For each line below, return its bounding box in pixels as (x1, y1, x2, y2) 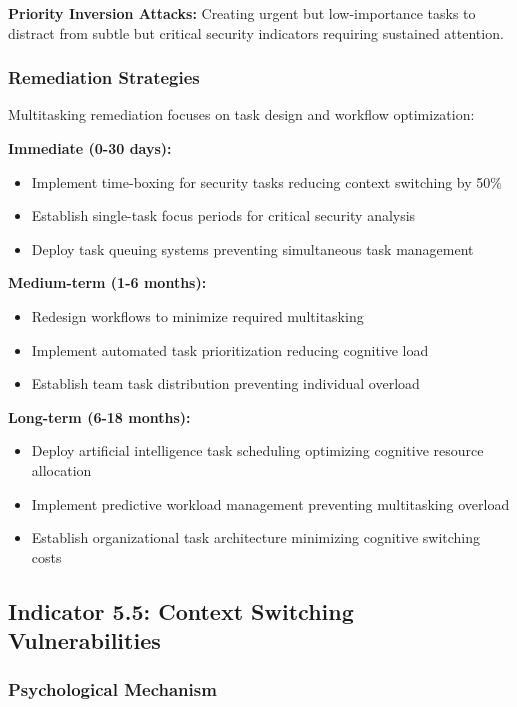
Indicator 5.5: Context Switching (8, 595, 354, 626)
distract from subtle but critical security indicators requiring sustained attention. (8, 22, 504, 43)
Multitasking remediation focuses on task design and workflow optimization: (8, 104, 475, 125)
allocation (31, 459, 92, 480)
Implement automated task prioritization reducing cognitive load (31, 339, 429, 360)
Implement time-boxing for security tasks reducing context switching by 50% (31, 171, 502, 192)
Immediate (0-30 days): (8, 138, 172, 158)
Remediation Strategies (8, 65, 200, 90)
